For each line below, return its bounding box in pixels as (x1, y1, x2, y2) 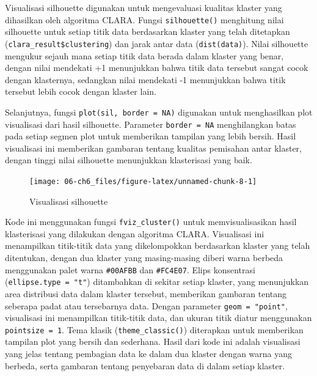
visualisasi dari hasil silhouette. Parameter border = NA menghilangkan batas (5, 117, 296, 130)
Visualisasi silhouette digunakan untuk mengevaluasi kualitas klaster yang (5, 1, 282, 13)
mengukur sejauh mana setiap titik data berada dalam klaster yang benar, (5, 49, 284, 62)
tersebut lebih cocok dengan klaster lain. (5, 85, 156, 98)
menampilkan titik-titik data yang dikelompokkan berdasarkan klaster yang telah (5, 239, 310, 252)
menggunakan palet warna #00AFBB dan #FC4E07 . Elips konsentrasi (5, 263, 255, 276)
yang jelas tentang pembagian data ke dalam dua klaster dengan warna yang (5, 347, 293, 360)
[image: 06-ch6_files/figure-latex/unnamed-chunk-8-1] (29, 177, 257, 186)
